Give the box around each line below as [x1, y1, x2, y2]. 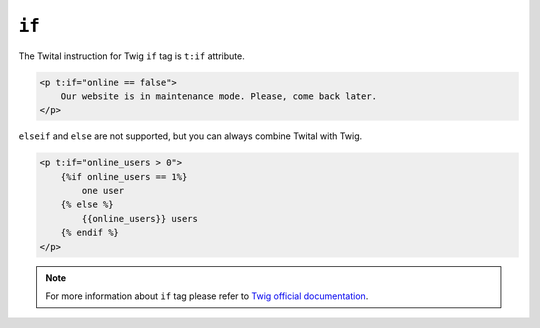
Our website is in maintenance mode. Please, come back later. [60, 90, 378, 102]
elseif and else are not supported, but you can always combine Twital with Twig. [18, 130, 363, 142]
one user [81, 185, 125, 197]
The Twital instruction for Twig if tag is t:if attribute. [18, 50, 245, 62]
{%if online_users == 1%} [60, 171, 188, 182]
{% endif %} [60, 227, 120, 239]
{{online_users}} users [81, 213, 199, 224]
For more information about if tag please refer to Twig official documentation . [45, 290, 369, 302]
